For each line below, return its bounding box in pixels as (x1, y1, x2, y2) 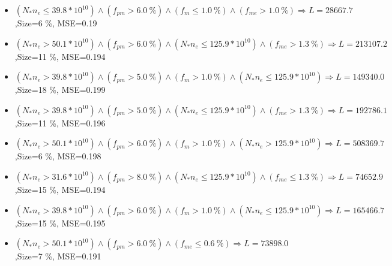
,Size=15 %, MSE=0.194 (14, 183, 106, 195)
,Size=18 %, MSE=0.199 (14, 83, 106, 96)
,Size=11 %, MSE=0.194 (14, 50, 106, 62)
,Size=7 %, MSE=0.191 (14, 250, 101, 262)
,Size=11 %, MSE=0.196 (14, 116, 106, 129)
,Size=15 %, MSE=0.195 (14, 216, 106, 229)
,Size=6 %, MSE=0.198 (14, 150, 101, 162)
